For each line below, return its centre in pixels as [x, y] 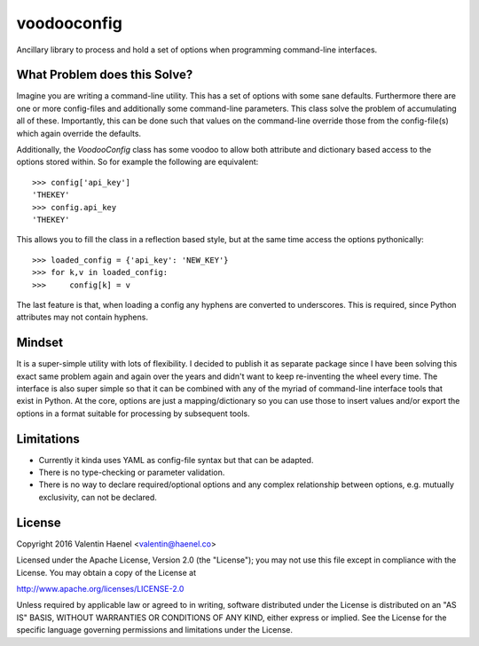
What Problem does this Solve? [105, 75]
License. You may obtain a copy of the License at [106, 572]
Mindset [40, 343]
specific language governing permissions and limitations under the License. [154, 630]
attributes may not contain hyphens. [82, 317]
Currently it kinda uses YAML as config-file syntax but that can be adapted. [176, 460]
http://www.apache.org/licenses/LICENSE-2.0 [100, 588]
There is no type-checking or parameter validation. [132, 473]
